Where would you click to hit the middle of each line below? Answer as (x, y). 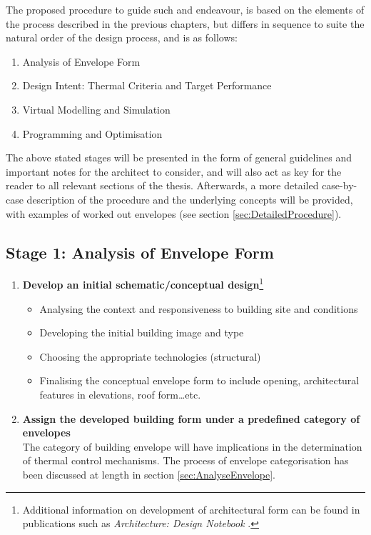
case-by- (340, 185)
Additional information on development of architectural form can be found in (191, 509)
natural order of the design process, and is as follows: (122, 37)
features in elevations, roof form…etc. (120, 394)
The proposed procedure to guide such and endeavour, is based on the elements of (185, 9)
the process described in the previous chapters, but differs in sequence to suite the (185, 23)
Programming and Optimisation (92, 133)
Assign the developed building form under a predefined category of (191, 418)
